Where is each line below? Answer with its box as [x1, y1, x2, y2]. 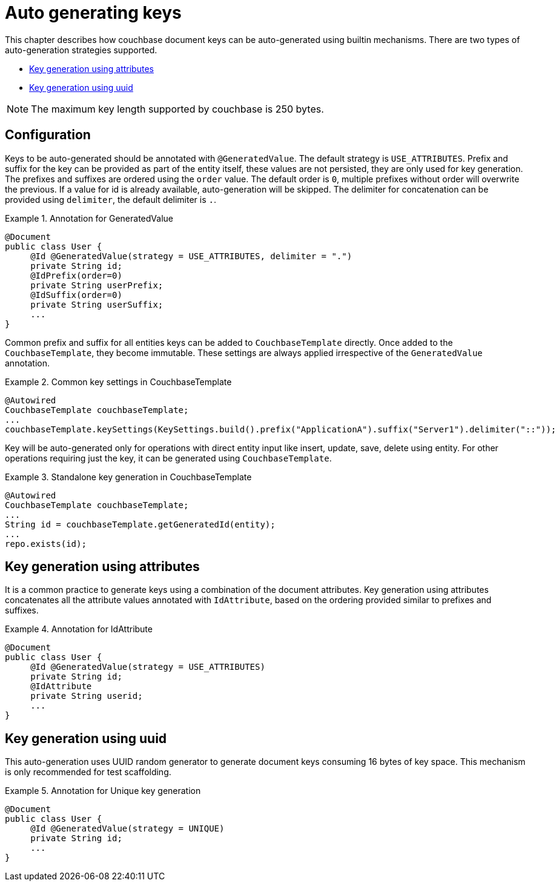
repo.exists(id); [5, 538, 87, 549]
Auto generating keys [5, 2, 182, 23]
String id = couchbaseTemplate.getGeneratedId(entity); [5, 519, 276, 529]
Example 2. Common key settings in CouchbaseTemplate [5, 376, 232, 387]
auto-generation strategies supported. [5, 44, 157, 55]
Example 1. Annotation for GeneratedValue [5, 213, 173, 223]
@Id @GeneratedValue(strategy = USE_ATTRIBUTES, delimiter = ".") [30, 251, 352, 261]
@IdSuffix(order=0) [30, 289, 122, 300]
